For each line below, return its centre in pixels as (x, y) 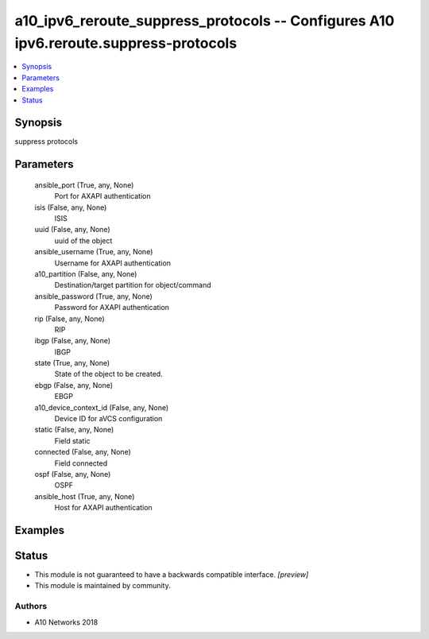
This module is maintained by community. (102, 586)
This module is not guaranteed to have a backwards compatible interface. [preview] (172, 575)
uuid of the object (83, 240)
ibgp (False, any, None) (73, 341)
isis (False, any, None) (71, 207)
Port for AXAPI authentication (102, 196)
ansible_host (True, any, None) (85, 496)
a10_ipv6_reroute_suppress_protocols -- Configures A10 (205, 21)
